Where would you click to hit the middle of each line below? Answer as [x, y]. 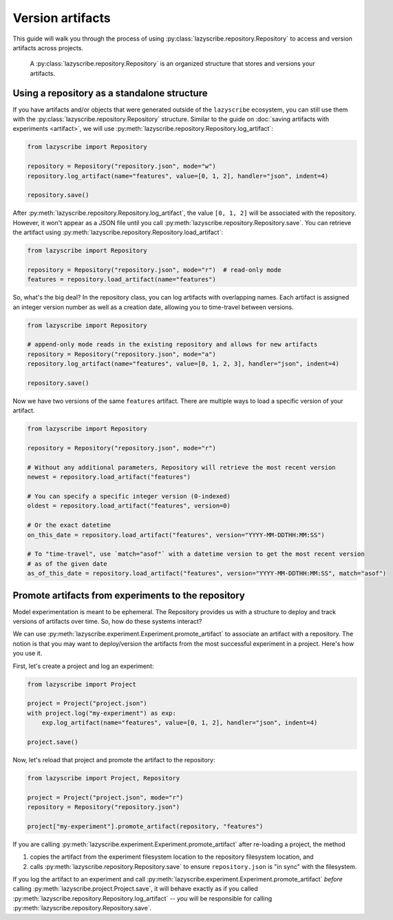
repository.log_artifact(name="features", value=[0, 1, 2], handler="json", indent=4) [178, 176]
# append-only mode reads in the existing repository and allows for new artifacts [172, 345]
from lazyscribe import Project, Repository [104, 778]
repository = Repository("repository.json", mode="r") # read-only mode [154, 270]
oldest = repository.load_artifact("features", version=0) [129, 506]
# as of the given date [67, 564]
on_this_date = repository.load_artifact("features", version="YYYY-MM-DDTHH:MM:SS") [176, 535]
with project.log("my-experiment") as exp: [102, 713]
